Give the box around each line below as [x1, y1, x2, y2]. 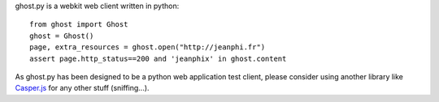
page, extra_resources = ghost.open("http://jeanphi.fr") [29, 43, 266, 52]
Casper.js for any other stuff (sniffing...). [15, 83, 150, 93]
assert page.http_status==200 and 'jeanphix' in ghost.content [29, 53, 287, 63]
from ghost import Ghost [29, 20, 128, 29]
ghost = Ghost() [29, 31, 94, 40]
